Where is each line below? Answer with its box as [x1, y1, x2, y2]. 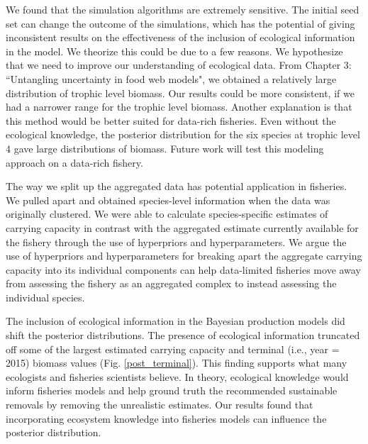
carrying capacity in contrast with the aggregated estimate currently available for [6, 220, 359, 235]
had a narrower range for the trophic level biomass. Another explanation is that [6, 99, 352, 114]
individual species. [6, 289, 85, 304]
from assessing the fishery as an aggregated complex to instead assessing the [6, 276, 337, 291]
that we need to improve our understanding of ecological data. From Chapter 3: [6, 57, 352, 72]
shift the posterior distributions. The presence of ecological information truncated [6, 328, 360, 343]
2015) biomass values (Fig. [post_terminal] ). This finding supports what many [6, 355, 347, 370]
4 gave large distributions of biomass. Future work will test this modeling [6, 140, 324, 155]
